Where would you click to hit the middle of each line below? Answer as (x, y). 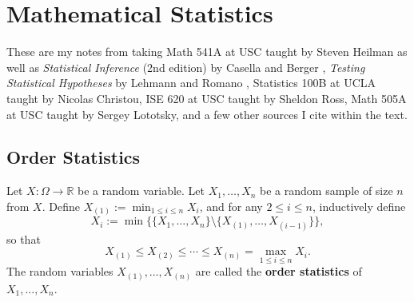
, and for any (231, 206)
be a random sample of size (326, 191)
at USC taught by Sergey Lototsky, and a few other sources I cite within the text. (207, 114)
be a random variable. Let (141, 191)
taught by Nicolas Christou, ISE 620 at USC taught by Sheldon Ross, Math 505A (207, 98)
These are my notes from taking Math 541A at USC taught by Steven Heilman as (207, 52)
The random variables (60, 271)
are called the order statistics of (279, 271)
